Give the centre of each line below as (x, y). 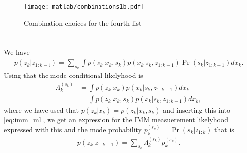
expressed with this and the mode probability (73, 129)
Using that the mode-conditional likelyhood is (74, 75)
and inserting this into (197, 110)
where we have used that (41, 110)
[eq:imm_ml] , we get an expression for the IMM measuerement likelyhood (116, 119)
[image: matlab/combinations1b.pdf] (84, 7)
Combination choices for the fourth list (83, 23)
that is (224, 129)
